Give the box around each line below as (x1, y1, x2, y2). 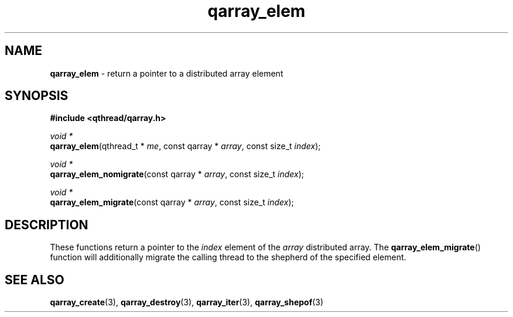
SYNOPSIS (5, 88, 69, 104)
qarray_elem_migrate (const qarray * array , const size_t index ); (50, 197, 294, 208)
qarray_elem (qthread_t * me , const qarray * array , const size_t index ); (50, 141, 321, 151)
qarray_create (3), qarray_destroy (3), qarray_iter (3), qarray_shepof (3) (50, 297, 324, 308)
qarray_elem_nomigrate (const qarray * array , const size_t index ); (50, 169, 305, 180)
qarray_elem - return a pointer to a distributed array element (50, 68, 283, 78)
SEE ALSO (5, 272, 64, 287)
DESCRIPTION (5, 217, 88, 232)
